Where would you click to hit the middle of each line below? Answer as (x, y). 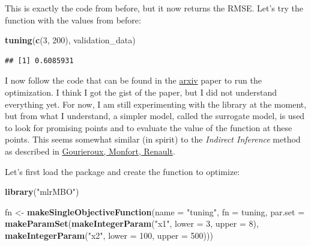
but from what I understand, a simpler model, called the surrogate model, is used (155, 116)
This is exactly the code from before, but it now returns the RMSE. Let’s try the (154, 8)
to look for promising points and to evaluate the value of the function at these (149, 127)
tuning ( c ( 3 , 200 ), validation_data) (70, 40)
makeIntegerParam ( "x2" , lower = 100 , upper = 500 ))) (109, 235)
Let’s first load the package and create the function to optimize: (122, 171)
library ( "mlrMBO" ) (42, 192)
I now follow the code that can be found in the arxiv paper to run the (133, 80)
